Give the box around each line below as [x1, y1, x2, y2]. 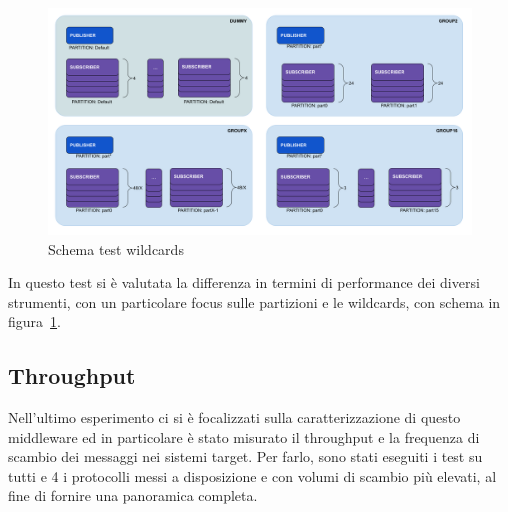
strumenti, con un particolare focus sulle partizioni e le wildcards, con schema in [8, 291, 501, 312]
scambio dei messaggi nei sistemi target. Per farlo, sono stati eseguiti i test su [8, 446, 483, 467]
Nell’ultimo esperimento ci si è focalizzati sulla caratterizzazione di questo [8, 407, 461, 428]
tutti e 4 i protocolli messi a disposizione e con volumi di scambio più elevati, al [8, 465, 497, 486]
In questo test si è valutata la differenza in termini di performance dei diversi [8, 272, 480, 293]
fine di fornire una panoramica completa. [8, 485, 258, 506]
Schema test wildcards [48, 238, 184, 259]
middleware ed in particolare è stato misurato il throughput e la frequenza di [8, 426, 480, 447]
